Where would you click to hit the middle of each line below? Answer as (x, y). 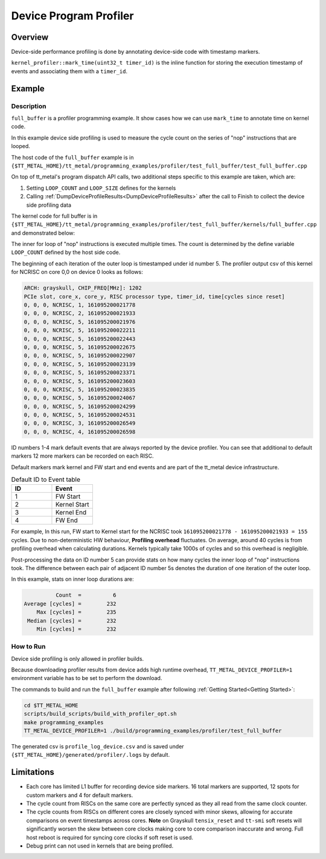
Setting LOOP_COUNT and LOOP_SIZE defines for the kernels (101, 188)
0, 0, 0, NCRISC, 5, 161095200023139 (80, 364)
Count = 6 (86, 595)
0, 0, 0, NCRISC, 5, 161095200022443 (80, 339)
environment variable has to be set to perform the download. (87, 678)
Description (29, 106)
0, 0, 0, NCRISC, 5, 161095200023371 (80, 373)
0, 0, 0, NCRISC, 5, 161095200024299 (80, 406)
